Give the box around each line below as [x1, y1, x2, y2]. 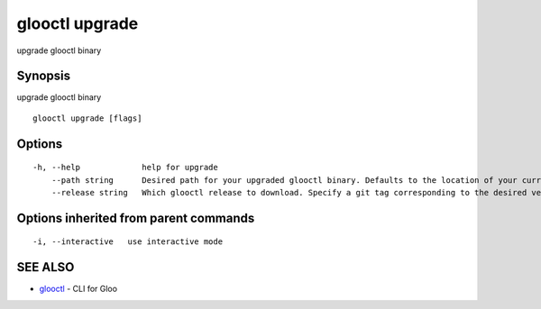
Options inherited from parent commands [16, 210, 255, 225]
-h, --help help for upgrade [32, 162, 218, 173]
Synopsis [16, 68, 71, 84]
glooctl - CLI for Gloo [39, 284, 117, 295]
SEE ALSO [16, 259, 75, 275]
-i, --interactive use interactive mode [32, 237, 224, 247]
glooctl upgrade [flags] [32, 113, 142, 123]
